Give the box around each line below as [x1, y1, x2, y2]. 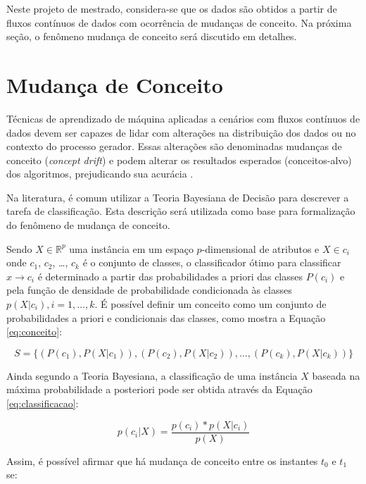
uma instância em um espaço [69, 241, 194, 256]
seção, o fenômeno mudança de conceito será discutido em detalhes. [6, 29, 297, 44]
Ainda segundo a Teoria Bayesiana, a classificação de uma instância [6, 368, 298, 383]
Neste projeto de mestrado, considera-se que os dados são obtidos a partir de [6, 1, 337, 15]
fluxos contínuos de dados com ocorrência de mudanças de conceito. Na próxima [6, 15, 352, 30]
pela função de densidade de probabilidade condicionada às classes [6, 283, 292, 297]
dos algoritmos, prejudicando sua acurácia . [6, 166, 194, 181]
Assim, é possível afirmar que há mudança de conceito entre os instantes [6, 453, 318, 468]
